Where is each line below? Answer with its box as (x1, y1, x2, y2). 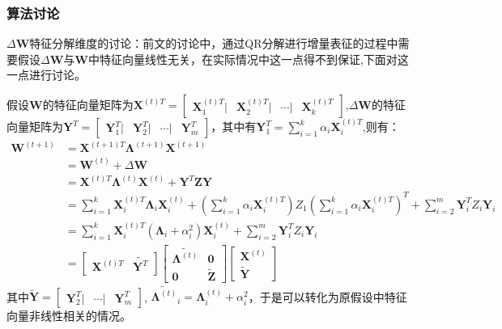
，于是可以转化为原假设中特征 (248, 288, 407, 305)
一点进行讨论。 (6, 66, 86, 83)
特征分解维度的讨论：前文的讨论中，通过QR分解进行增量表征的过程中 (29, 35, 398, 52)
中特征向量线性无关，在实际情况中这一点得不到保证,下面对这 (87, 50, 409, 67)
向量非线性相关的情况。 (6, 307, 131, 324)
